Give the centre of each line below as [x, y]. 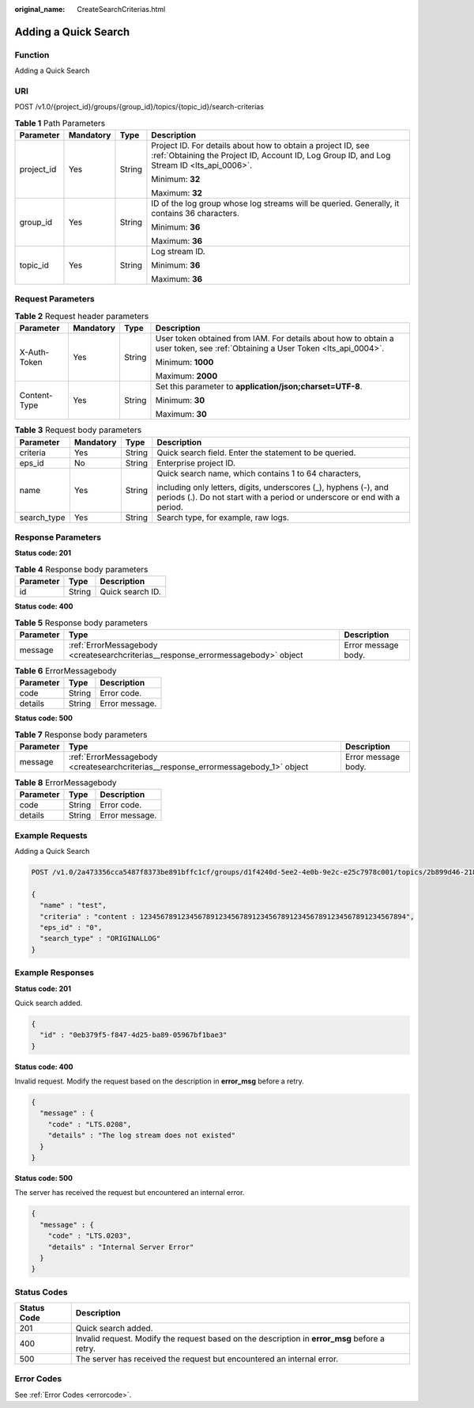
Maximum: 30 [181, 414]
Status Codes [41, 1292]
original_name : [40, 9]
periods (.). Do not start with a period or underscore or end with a [278, 497]
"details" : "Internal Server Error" [121, 1247]
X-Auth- [34, 352]
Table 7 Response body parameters [81, 734]
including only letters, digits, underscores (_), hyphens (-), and [273, 487]
